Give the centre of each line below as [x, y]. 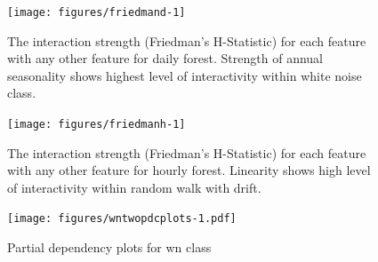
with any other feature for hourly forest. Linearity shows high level [189, 170]
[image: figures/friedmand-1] [97, 12]
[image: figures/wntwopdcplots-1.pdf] [122, 219]
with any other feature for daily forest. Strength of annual [165, 58]
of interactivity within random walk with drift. [134, 187]
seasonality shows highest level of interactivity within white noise [185, 75]
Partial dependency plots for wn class [109, 247]
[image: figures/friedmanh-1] [97, 125]
